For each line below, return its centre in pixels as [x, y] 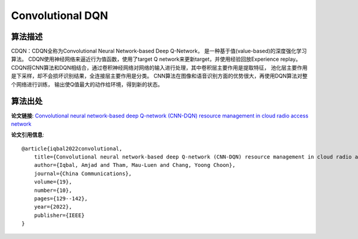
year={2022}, [53, 207]
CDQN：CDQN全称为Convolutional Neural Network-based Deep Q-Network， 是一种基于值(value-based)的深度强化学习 [159, 51]
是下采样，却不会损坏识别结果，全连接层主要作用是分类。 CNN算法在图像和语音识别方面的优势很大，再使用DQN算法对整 [159, 76]
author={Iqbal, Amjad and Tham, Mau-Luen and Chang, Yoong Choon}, [135, 165]
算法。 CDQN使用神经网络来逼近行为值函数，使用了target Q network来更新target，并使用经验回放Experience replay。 [156, 59]
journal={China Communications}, [83, 173]
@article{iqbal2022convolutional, [72, 148]
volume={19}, [53, 182]
